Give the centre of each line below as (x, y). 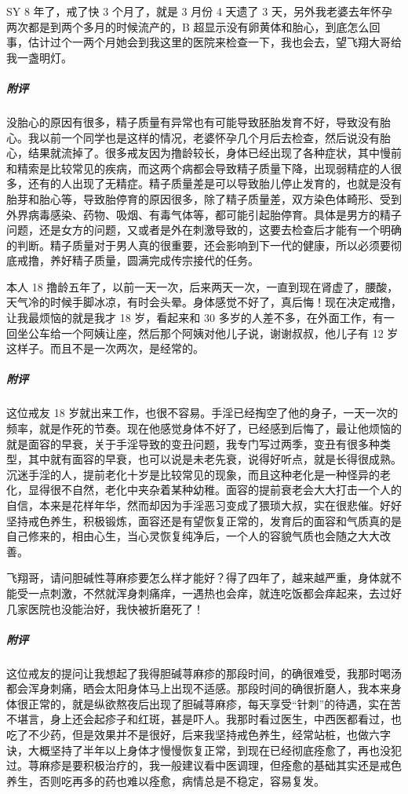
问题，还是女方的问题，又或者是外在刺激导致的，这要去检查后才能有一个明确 (204, 230)
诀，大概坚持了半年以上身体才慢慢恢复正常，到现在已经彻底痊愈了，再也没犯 (204, 750)
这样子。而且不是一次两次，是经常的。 (105, 348)
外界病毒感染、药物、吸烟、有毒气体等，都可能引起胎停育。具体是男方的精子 (204, 214)
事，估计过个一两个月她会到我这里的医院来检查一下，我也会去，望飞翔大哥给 (204, 42)
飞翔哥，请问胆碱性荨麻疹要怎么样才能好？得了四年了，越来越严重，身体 (193, 578)
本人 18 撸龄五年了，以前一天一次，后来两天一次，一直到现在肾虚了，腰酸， (202, 286)
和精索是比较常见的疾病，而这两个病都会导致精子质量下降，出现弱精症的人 (199, 168)
